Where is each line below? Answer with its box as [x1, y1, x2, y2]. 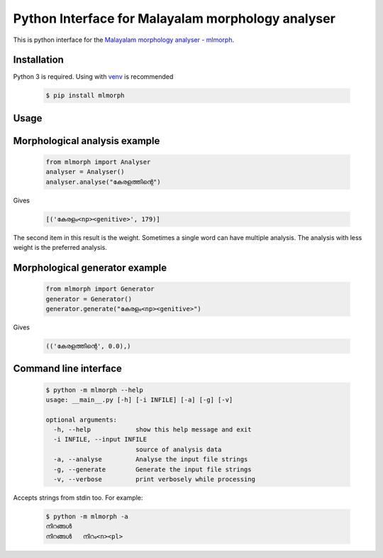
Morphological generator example [13, 261, 167, 273]
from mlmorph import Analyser [45, 158, 151, 166]
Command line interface [13, 363, 122, 375]
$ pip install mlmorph [45, 92, 125, 99]
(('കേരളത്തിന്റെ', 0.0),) [45, 341, 131, 350]
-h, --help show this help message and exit [53, 426, 252, 434]
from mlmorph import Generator [45, 285, 155, 293]
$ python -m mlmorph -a [45, 513, 129, 520]
